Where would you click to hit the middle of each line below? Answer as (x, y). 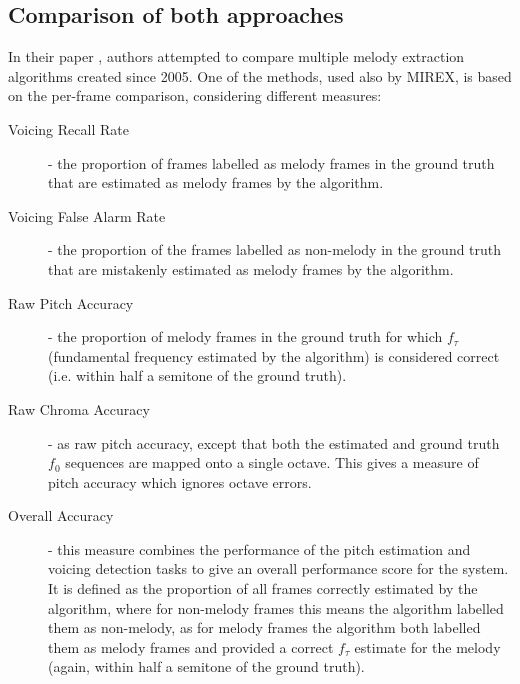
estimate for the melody (427, 646)
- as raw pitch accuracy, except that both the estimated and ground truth (274, 442)
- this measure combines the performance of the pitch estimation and (259, 548)
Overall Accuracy (61, 515)
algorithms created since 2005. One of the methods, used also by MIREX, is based (260, 75)
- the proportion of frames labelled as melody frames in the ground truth (271, 162)
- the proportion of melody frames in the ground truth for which (245, 336)
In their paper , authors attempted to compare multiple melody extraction (236, 56)
